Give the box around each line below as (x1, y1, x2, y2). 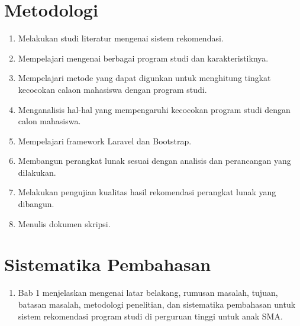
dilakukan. (18, 166, 56, 178)
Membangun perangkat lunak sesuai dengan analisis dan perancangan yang (18, 154, 291, 167)
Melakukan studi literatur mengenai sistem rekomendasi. (18, 32, 224, 44)
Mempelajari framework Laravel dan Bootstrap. (18, 134, 192, 147)
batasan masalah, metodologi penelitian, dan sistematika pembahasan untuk (18, 298, 296, 310)
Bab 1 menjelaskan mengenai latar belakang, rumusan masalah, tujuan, (18, 286, 278, 299)
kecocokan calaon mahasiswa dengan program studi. (18, 83, 207, 95)
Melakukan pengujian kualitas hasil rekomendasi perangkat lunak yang (18, 186, 276, 198)
